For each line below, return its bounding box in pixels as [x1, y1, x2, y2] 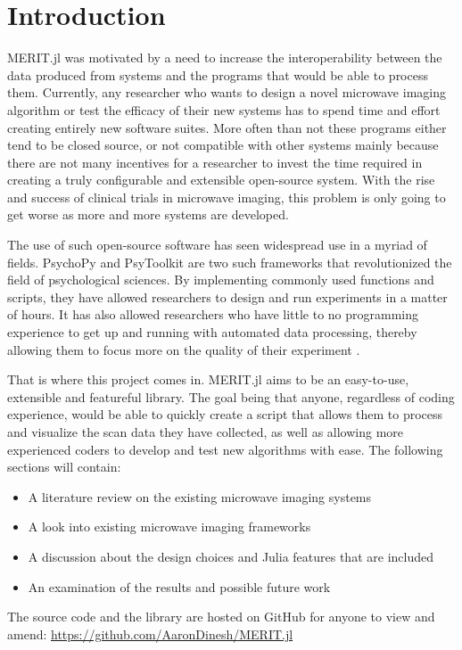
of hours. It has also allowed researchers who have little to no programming [7, 305, 419, 324]
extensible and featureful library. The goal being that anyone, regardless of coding [7, 387, 455, 406]
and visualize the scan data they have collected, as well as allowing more [7, 423, 404, 440]
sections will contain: [7, 457, 121, 476]
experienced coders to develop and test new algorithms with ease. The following [7, 440, 443, 458]
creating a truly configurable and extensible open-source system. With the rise [7, 170, 435, 189]
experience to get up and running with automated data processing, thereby [7, 323, 417, 341]
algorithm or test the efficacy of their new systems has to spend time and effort [7, 100, 441, 119]
